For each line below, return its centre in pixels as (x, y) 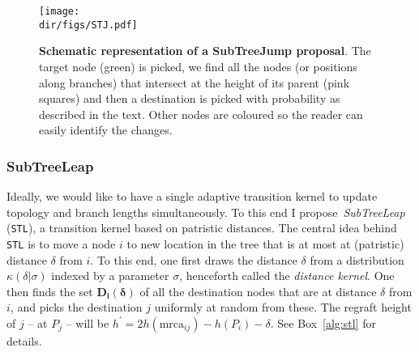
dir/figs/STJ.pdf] (88, 25)
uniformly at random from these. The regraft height (283, 307)
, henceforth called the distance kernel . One (287, 276)
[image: (60, 11)
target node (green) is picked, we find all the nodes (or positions (198, 66)
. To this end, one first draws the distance (194, 259)
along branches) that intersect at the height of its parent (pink (195, 82)
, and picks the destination (76, 307)
